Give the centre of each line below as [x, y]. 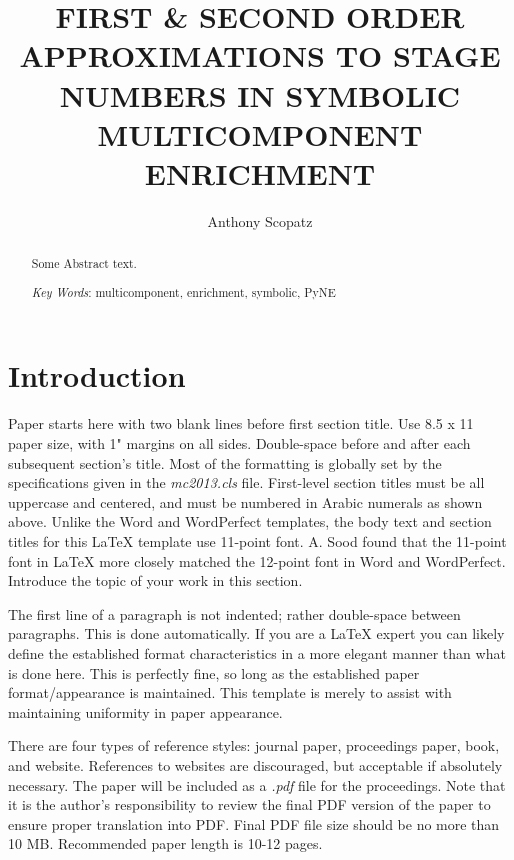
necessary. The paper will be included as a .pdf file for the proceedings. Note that [257, 784]
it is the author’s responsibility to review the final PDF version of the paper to [249, 804]
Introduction [97, 375]
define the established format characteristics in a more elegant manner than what [257, 652]
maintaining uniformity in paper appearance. [145, 711]
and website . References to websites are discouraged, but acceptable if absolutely [255, 764]
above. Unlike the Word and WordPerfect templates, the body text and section [250, 521]
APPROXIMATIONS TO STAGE [260, 55]
